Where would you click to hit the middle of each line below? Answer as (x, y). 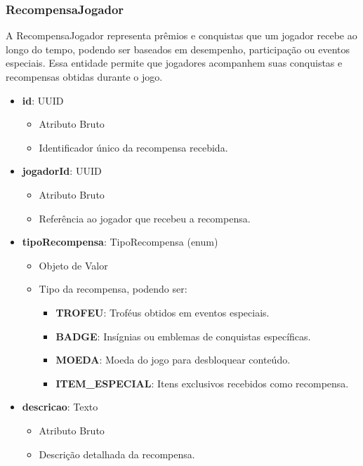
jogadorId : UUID (62, 171)
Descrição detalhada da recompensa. (117, 454)
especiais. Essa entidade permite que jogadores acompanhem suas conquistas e (174, 63)
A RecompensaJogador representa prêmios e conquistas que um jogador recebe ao (181, 35)
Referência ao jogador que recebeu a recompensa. (145, 218)
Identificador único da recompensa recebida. (133, 147)
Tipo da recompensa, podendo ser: (113, 289)
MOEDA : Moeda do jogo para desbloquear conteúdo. (173, 360)
